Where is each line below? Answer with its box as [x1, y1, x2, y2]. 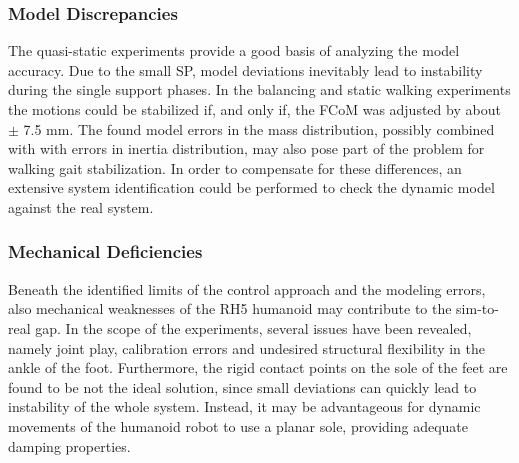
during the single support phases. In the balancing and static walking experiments [8, 79, 511, 100]
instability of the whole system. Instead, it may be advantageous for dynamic [8, 396, 481, 417]
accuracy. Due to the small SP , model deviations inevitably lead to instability [8, 59, 483, 80]
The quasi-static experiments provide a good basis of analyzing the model [8, 40, 460, 61]
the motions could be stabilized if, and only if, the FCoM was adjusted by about [8, 99, 501, 119]
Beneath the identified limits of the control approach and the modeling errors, [8, 278, 486, 299]
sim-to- [456, 298, 499, 319]
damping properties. [8, 435, 131, 456]
